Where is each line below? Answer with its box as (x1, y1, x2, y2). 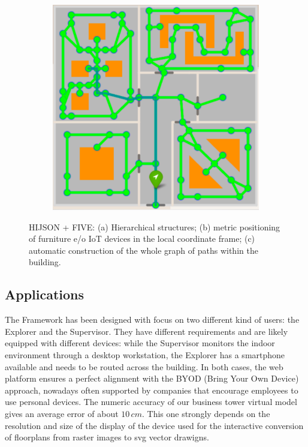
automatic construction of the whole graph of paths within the (29, 244, 258, 256)
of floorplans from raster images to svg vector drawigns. (5, 431, 209, 443)
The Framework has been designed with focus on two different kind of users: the (5, 313, 300, 326)
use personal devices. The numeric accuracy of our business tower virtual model (5, 395, 297, 408)
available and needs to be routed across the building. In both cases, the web (5, 360, 283, 373)
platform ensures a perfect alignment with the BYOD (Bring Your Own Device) (5, 372, 299, 385)
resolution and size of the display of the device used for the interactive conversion (5, 419, 304, 431)
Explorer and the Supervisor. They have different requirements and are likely (5, 325, 288, 337)
